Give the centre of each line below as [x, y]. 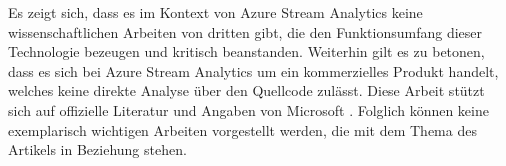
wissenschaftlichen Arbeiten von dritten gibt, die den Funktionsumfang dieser [245, 31]
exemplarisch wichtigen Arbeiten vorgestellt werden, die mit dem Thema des [242, 129]
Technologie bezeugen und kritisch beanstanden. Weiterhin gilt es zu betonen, [246, 51]
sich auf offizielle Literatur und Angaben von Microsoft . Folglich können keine [248, 109]
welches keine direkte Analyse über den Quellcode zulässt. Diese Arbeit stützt [246, 90]
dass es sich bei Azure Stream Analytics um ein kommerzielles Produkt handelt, [253, 70]
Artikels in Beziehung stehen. [97, 149]
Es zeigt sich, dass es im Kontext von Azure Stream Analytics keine [215, 12]
